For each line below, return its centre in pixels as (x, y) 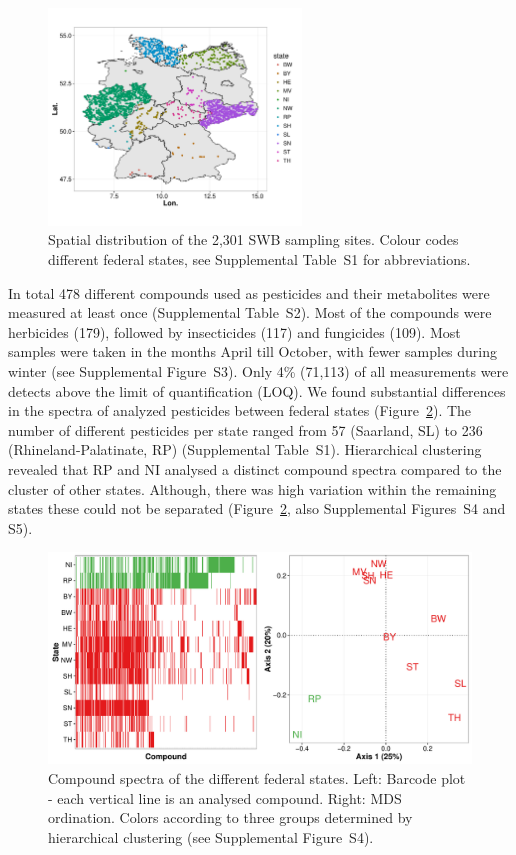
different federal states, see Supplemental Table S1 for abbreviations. (259, 259)
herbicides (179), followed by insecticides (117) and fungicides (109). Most (234, 331)
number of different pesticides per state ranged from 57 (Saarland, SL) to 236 (245, 429)
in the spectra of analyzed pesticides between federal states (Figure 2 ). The (240, 410)
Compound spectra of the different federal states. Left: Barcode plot (257, 777)
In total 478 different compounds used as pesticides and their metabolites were (249, 292)
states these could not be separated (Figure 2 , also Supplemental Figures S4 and (257, 508)
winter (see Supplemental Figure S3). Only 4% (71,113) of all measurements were (258, 371)
